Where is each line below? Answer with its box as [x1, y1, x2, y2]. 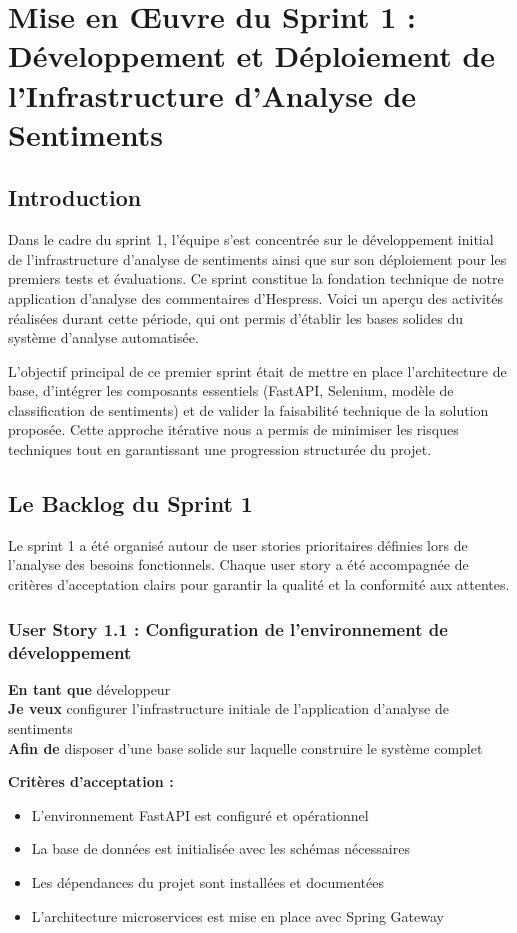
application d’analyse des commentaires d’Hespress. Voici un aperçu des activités [8, 287, 503, 308]
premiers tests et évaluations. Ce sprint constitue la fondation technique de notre [8, 268, 504, 289]
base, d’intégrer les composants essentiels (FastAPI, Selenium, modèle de [8, 380, 454, 401]
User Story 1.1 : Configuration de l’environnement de [8, 616, 448, 641]
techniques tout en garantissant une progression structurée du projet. [8, 439, 432, 460]
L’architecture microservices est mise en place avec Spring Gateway [31, 905, 444, 926]
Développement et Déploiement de [8, 35, 496, 76]
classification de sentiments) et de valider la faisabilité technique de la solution [8, 399, 489, 420]
